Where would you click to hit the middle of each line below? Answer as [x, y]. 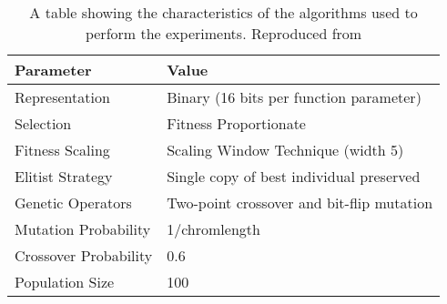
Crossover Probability [84, 255]
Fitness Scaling [62, 150]
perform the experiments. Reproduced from [223, 33]
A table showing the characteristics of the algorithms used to [223, 12]
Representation [62, 97]
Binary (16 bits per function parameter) [294, 97]
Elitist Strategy [64, 176]
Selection [43, 123]
